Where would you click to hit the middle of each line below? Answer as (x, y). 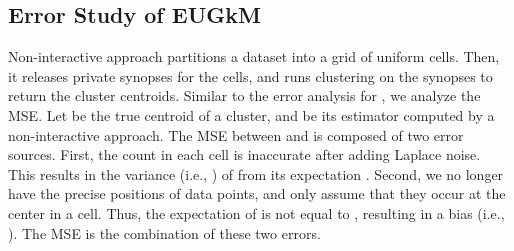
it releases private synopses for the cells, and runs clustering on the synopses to (250, 75)
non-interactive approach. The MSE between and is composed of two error (236, 134)
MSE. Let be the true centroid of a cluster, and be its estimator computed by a (251, 114)
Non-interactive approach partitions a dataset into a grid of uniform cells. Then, (254, 56)
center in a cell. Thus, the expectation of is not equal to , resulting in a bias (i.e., (256, 212)
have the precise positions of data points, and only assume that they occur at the (257, 193)
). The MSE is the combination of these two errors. (164, 232)
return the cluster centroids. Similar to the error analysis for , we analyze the (244, 95)
